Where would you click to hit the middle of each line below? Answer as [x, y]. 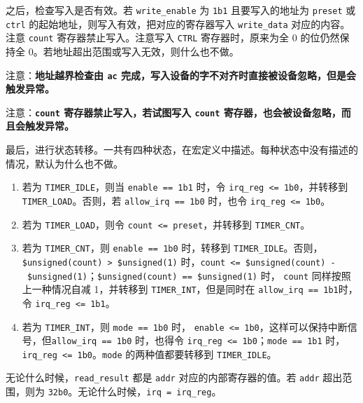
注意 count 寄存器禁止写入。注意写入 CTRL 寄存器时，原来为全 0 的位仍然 [173, 37]
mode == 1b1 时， [306, 340]
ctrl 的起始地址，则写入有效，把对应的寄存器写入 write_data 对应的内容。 [178, 23]
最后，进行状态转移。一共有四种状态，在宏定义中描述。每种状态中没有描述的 [182, 150]
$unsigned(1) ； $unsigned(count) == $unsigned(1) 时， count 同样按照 [189, 275]
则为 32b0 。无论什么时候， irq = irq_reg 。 [123, 391]
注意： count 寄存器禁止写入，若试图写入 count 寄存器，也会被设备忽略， [173, 112]
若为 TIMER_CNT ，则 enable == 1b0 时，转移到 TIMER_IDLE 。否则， [172, 248]
